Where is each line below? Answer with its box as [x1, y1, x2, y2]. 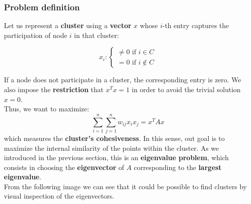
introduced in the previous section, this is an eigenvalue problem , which [4, 152, 229, 163]
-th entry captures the [162, 20, 229, 31]
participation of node [4, 30, 67, 40]
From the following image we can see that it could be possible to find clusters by [4, 181, 247, 191]
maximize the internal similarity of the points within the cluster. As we [4, 142, 219, 153]
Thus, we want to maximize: [4, 103, 90, 114]
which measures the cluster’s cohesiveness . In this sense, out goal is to [4, 133, 225, 143]
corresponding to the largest [133, 162, 222, 172]
